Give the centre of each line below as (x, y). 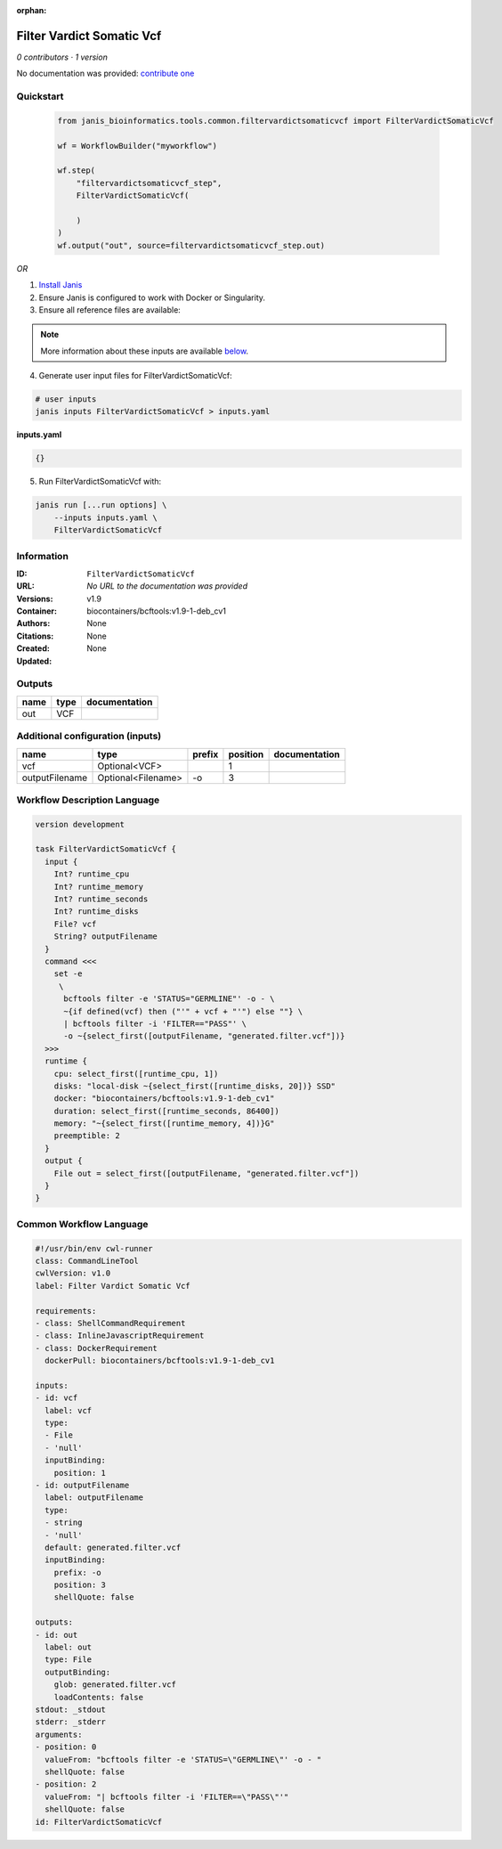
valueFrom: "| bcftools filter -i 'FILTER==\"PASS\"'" (167, 1796)
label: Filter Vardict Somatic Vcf (113, 1286)
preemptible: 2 (87, 1136)
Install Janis (61, 285)
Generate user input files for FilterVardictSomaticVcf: (136, 376)
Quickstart (40, 96)
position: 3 (80, 1585)
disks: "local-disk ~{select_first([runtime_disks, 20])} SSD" (195, 1086)
